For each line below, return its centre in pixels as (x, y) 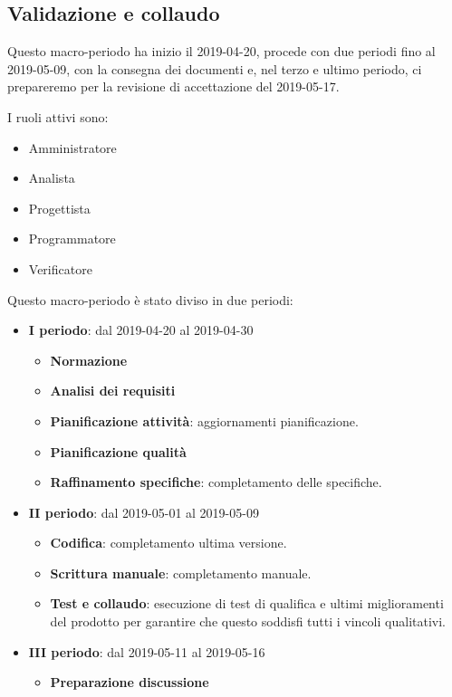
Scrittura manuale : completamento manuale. (181, 573)
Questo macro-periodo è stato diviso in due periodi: (150, 299)
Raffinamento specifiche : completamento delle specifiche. (216, 482)
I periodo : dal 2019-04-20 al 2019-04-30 (141, 330)
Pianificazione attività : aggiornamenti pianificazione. (204, 420)
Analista (52, 178)
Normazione (89, 360)
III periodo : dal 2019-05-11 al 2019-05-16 (147, 651)
